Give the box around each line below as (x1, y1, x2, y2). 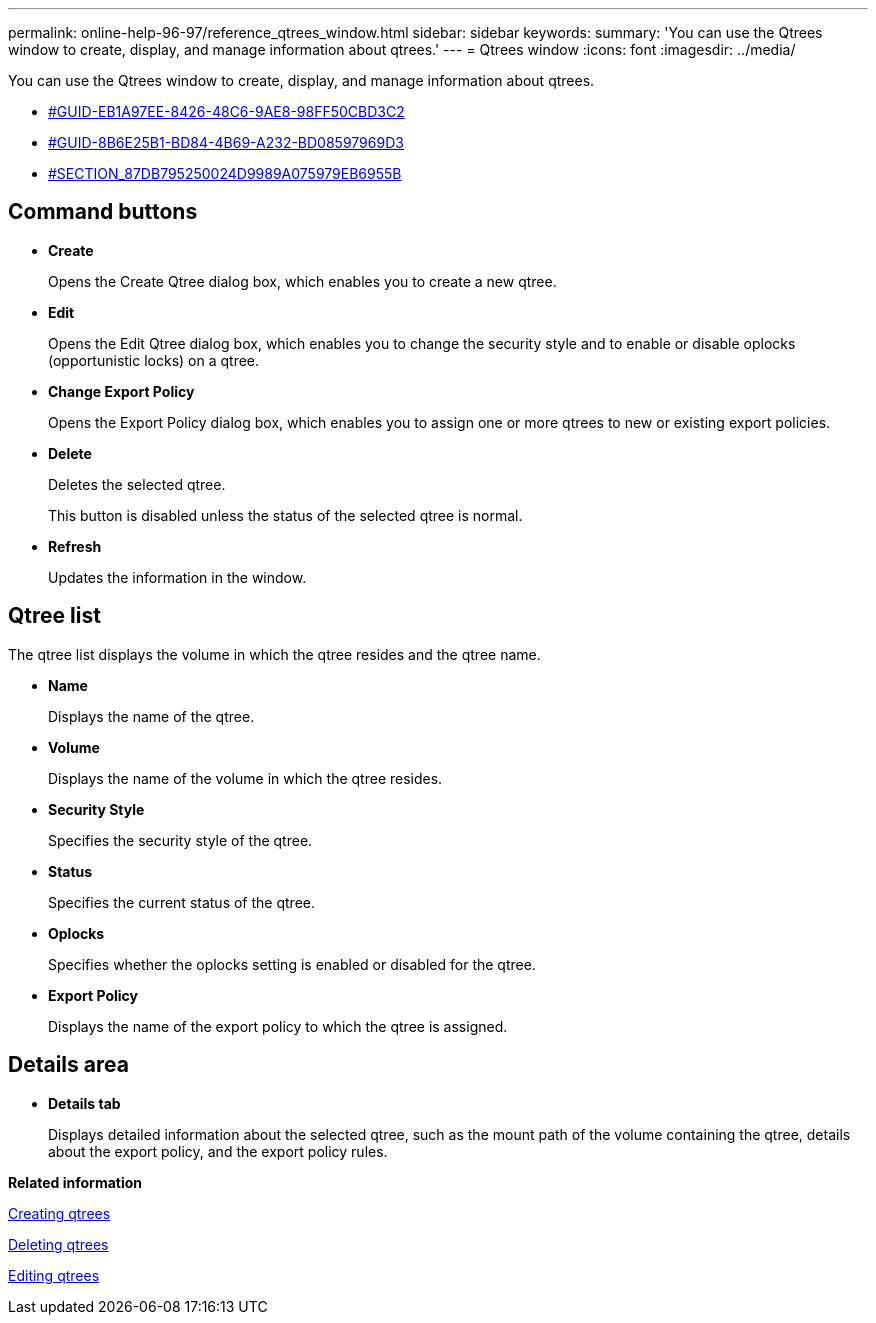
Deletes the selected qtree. (48, 475, 226, 493)
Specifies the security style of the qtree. (48, 831, 313, 849)
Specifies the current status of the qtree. (48, 893, 315, 911)
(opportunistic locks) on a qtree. (48, 351, 260, 369)
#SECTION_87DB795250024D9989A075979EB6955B (48, 165, 402, 182)
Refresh (48, 537, 102, 555)
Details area (8, 1052, 129, 1078)
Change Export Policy (48, 382, 195, 400)
